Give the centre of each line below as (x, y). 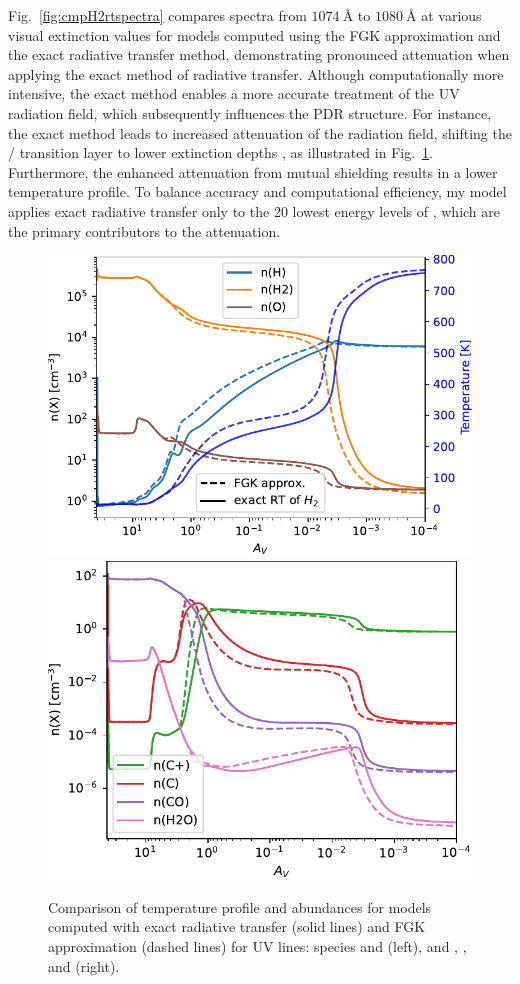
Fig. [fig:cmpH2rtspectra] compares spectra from (157, 15)
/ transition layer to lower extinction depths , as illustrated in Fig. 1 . (220, 152)
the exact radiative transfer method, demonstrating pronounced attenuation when (259, 54)
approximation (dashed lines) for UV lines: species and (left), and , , (257, 945)
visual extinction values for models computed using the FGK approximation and (254, 34)
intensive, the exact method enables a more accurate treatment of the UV (234, 93)
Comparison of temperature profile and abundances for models (240, 906)
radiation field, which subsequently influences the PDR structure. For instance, (250, 112)
